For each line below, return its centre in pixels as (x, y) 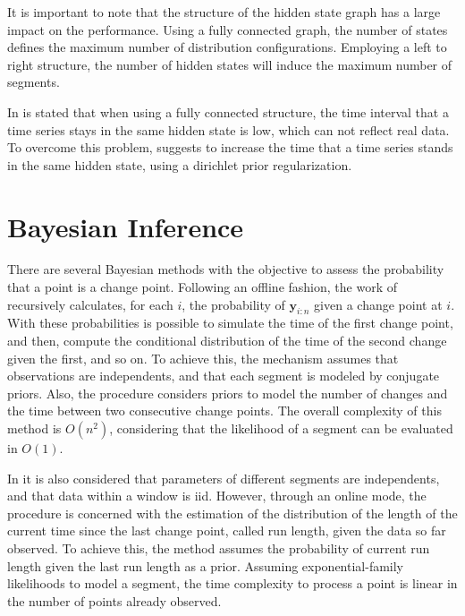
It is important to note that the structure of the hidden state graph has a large (224, 12)
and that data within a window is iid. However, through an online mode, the (217, 496)
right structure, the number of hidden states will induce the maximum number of (230, 64)
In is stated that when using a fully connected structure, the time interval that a (228, 111)
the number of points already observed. (114, 600)
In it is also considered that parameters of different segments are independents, (224, 478)
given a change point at (378, 304)
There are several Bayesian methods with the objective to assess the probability (226, 269)
